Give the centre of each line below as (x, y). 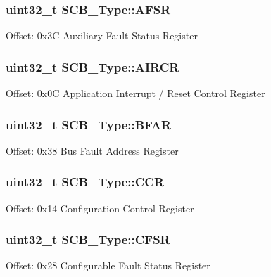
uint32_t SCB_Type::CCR (85, 182)
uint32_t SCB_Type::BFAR (89, 124)
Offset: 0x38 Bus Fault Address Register (92, 150)
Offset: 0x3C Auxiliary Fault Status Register (102, 36)
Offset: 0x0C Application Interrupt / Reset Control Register (135, 93)
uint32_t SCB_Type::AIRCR (93, 66)
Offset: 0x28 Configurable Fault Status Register (108, 265)
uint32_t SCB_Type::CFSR (88, 239)
